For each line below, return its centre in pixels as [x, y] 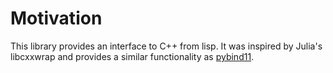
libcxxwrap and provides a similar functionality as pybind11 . [132, 56]
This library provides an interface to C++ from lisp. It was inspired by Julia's [166, 46]
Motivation [56, 18]
